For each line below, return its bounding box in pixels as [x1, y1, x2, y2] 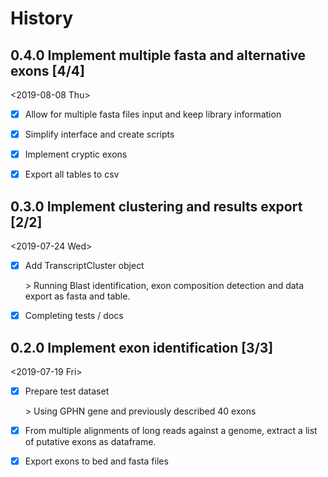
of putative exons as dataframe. [24, 436, 157, 448]
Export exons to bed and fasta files [24, 455, 169, 467]
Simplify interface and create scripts [24, 128, 175, 141]
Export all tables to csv [24, 168, 120, 181]
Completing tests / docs [24, 310, 124, 322]
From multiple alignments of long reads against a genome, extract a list [24, 425, 318, 437]
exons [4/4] [10, 62, 85, 79]
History [10, 7, 74, 30]
